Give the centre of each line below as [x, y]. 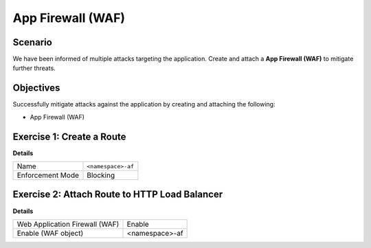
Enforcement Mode [48, 175]
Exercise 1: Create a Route [69, 136]
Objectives [36, 88]
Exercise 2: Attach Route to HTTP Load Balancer [118, 195]
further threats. [34, 68]
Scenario [33, 42]
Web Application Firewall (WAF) [68, 224]
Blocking [101, 175]
